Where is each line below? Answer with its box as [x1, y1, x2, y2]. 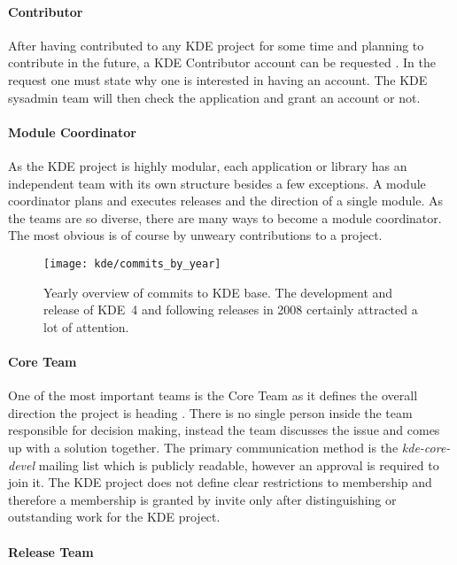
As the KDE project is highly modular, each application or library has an [8, 156, 407, 174]
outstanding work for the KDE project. [8, 507, 221, 526]
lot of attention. [43, 317, 129, 336]
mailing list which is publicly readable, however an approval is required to [38, 455, 439, 474]
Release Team [8, 542, 94, 561]
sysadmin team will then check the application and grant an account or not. [8, 88, 421, 106]
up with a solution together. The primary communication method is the [8, 437, 399, 456]
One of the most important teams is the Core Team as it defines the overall [8, 386, 418, 405]
